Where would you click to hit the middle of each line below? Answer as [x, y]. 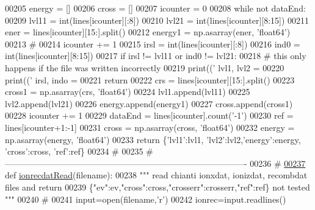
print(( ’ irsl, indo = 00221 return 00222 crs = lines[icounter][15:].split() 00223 [150, 79]
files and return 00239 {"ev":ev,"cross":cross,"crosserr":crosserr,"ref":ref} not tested [157, 187]
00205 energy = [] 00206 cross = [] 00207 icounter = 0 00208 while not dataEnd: [155, 8]
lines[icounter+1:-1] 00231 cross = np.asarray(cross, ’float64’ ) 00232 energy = [150, 127]
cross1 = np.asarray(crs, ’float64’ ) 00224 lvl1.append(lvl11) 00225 [128, 92]
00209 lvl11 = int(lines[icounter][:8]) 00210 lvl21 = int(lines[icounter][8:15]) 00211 [157, 20]
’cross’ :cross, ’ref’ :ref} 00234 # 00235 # [79, 151]
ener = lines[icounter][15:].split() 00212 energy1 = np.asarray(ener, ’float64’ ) [148, 32]
